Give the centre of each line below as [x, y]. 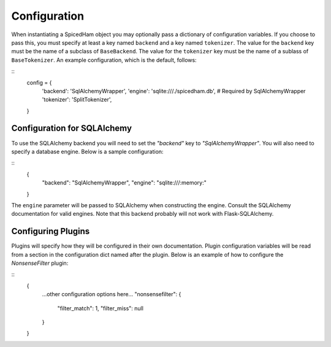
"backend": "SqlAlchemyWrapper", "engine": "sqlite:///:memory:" [124, 183]
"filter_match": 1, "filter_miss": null [101, 308]
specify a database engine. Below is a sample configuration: [87, 151]
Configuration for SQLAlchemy [71, 128]
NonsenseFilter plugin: [40, 263]
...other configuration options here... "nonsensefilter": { [112, 294]
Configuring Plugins [51, 231]
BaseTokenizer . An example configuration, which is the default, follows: [104, 60]
